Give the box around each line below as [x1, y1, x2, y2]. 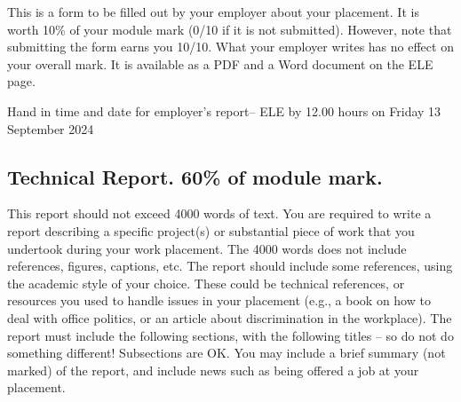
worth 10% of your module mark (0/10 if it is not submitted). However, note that [7, 20, 452, 38]
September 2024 [7, 119, 94, 138]
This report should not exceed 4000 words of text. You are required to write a [7, 204, 432, 223]
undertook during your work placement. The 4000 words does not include [7, 239, 407, 257]
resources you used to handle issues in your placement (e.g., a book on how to [7, 291, 431, 310]
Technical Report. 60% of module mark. [7, 162, 383, 190]
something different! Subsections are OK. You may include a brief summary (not [7, 343, 446, 362]
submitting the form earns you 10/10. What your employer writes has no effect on [7, 37, 454, 56]
